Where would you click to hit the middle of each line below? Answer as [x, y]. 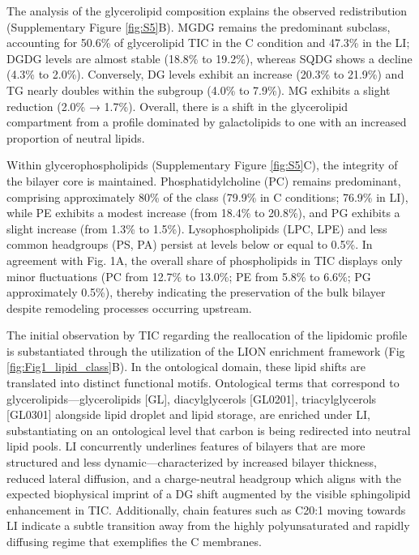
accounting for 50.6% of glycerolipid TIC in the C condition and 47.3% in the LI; [208, 43]
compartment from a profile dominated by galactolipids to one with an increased [207, 122]
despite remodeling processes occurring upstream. [129, 307]
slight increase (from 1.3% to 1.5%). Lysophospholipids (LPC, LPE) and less [197, 228]
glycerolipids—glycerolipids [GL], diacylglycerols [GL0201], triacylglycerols [192, 398]
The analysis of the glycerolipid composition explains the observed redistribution [207, 11]
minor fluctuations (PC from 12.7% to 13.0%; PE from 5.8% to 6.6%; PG [189, 276]
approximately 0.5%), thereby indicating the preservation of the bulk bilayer [196, 292]
